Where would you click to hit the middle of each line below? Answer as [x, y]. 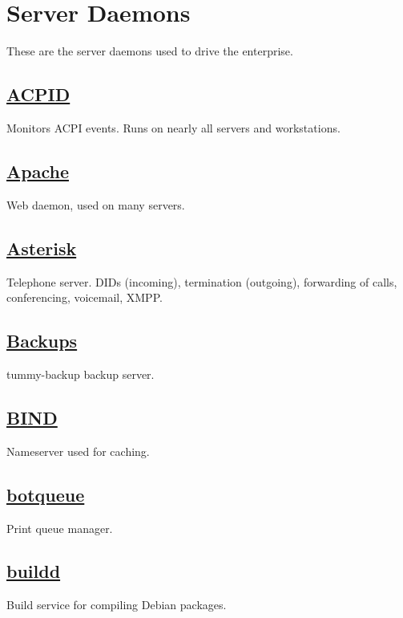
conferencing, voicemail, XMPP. [85, 297]
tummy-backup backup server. [81, 374]
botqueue [46, 494]
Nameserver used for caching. [78, 451]
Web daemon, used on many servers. [96, 204]
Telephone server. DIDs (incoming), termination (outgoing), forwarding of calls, [202, 281]
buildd [34, 571]
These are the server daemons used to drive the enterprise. [150, 51]
